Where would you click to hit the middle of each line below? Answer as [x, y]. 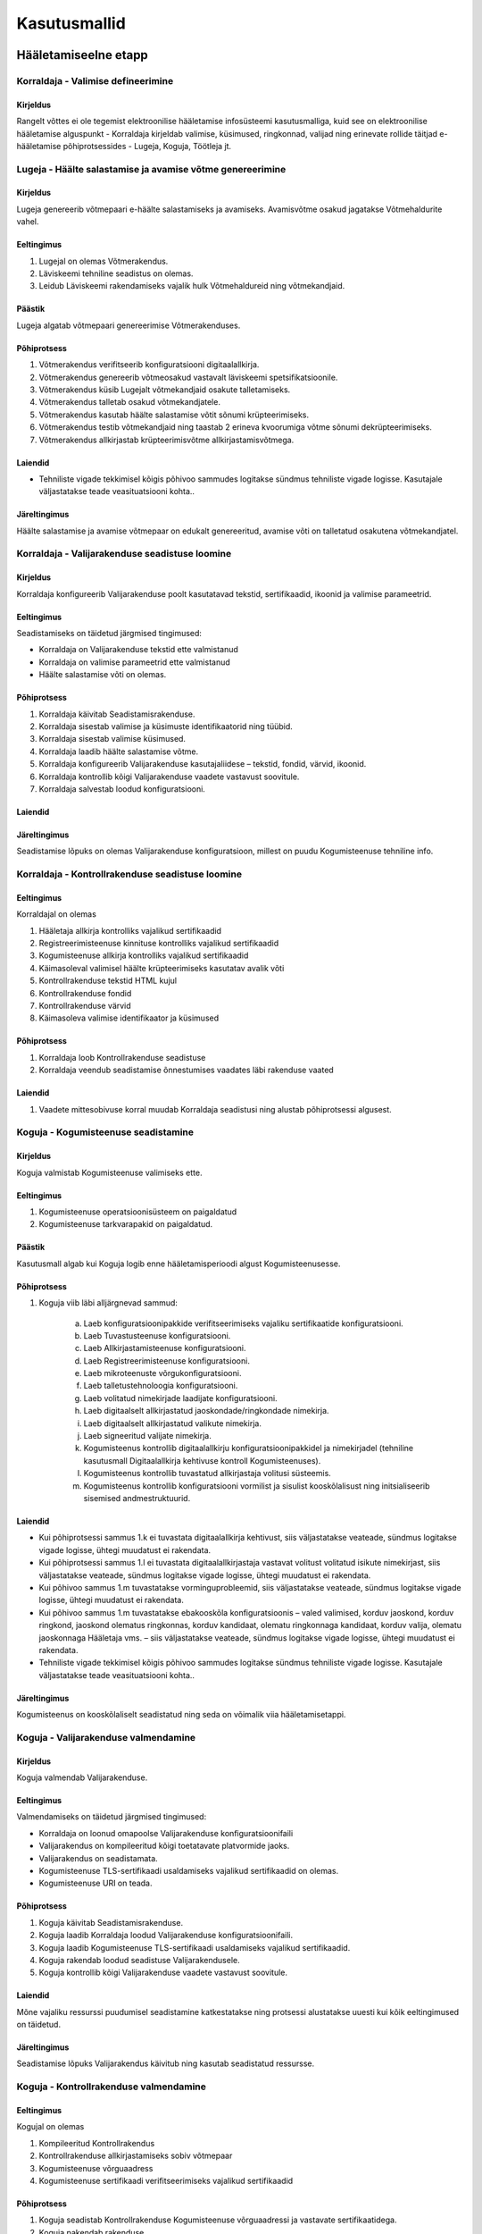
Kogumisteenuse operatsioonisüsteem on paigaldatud [138, 1212]
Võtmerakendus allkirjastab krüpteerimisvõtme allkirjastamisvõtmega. [166, 440]
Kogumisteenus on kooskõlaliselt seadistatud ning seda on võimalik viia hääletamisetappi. [181, 1715]
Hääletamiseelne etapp [83, 55]
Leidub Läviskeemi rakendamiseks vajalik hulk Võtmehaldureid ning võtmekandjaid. [192, 286]
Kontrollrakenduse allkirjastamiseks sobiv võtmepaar [136, 2156]
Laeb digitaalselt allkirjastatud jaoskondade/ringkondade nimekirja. [206, 1411]
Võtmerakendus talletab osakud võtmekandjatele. [129, 402]
